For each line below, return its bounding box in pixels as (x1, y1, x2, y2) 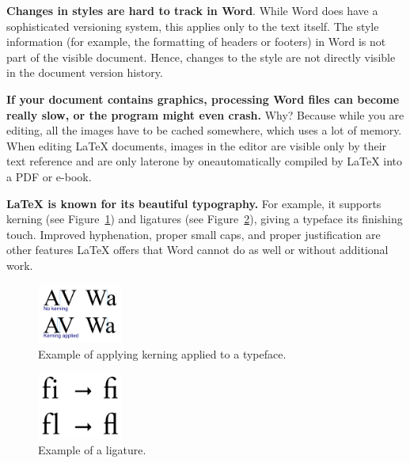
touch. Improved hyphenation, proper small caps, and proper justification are (6, 226, 381, 242)
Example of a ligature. (38, 442, 146, 458)
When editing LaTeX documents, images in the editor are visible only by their (6, 137, 387, 154)
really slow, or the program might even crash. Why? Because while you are (6, 106, 404, 123)
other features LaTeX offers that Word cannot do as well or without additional (6, 241, 389, 258)
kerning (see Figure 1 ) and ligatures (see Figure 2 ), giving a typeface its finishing (6, 211, 403, 227)
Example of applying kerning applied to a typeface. (38, 345, 287, 362)
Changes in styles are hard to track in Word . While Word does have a (6, 2, 378, 18)
